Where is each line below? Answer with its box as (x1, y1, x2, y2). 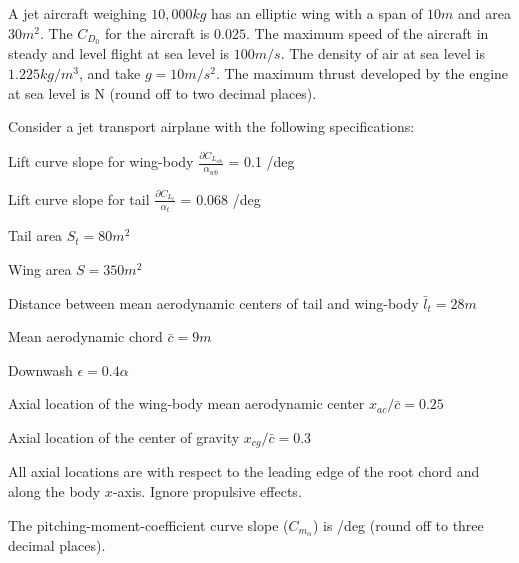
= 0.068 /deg (180, 188, 261, 209)
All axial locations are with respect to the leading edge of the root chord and (8, 461, 480, 482)
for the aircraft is (104, 22, 210, 43)
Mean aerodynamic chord (8, 326, 163, 347)
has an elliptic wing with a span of (211, 3, 423, 23)
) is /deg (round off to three (312, 514, 484, 535)
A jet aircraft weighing (8, 3, 147, 23)
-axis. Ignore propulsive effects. (112, 481, 302, 502)
